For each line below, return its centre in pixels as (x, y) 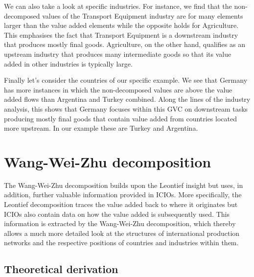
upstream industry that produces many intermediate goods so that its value (118, 54)
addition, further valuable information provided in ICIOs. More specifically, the (123, 195)
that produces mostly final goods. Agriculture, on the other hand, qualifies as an (125, 44)
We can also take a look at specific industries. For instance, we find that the (118, 6)
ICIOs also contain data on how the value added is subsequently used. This (117, 214)
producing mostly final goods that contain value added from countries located (120, 118)
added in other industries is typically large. (68, 63)
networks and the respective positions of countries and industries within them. (121, 242)
